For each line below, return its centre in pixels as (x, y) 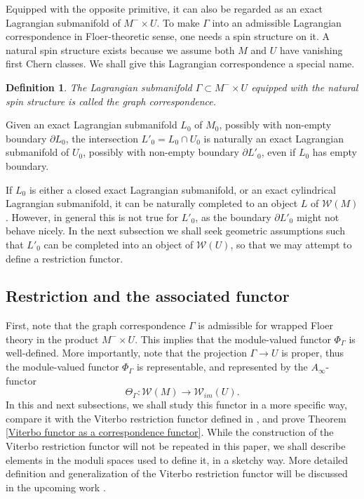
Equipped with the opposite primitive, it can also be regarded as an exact (164, 8)
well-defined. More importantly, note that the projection (126, 353)
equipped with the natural (305, 87)
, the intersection (102, 138)
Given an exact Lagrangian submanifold (92, 125)
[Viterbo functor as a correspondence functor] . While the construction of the (170, 432)
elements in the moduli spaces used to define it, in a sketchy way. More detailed (177, 459)
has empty (335, 152)
